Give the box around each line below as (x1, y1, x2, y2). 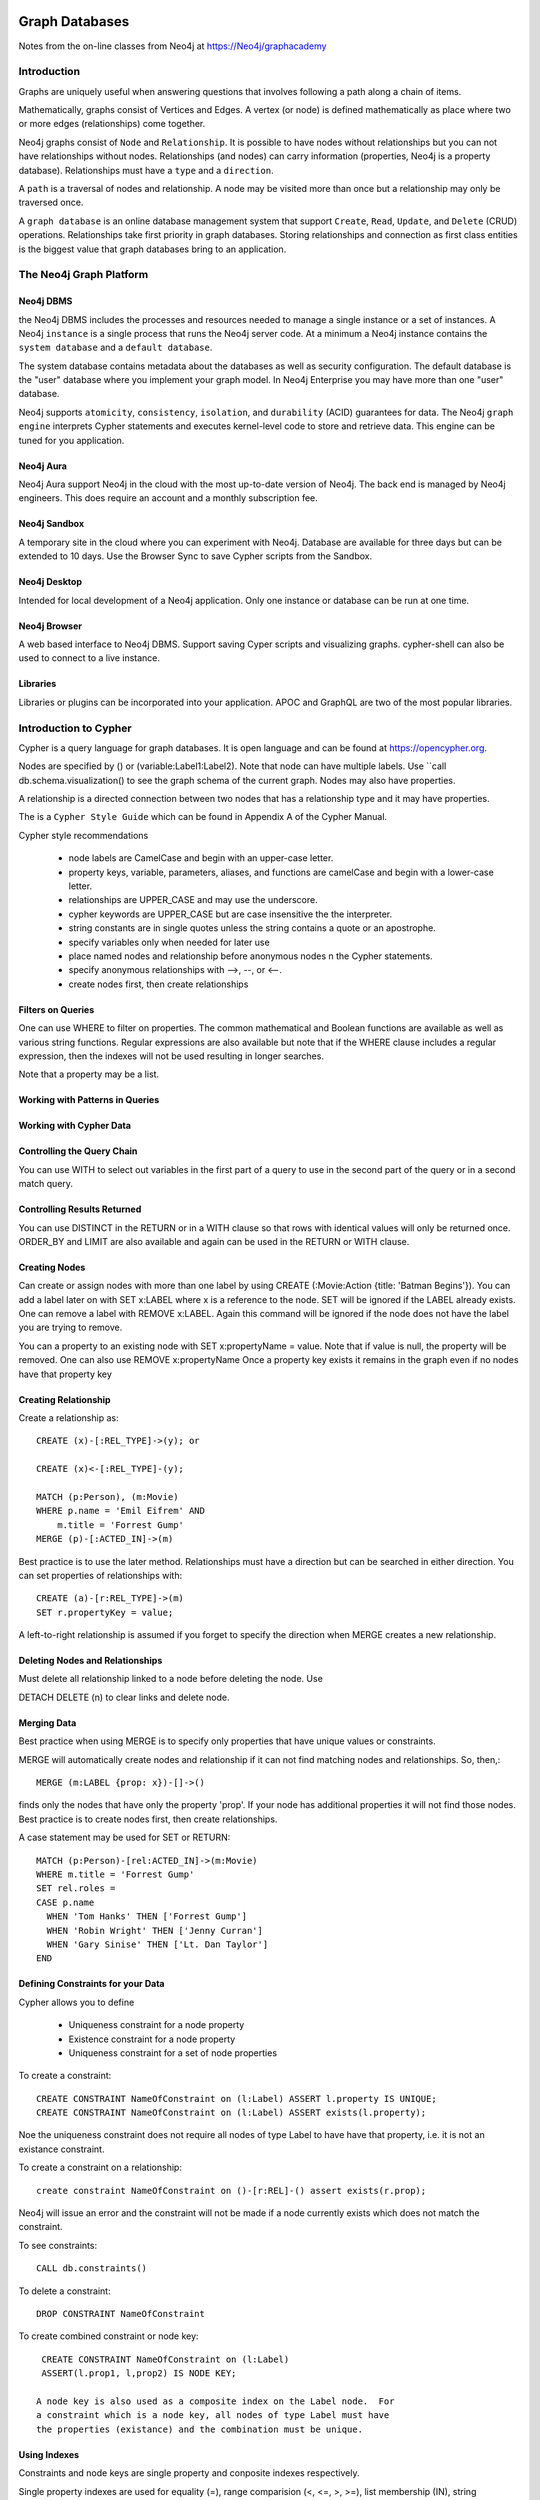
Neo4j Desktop (18, 576, 82, 588)
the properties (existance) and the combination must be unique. (36, 2423, 364, 2435)
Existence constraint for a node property (68, 2033, 236, 2045)
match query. (18, 1178, 74, 1190)
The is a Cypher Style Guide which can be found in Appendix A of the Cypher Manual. (18, 811, 388, 823)
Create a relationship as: (18, 1412, 119, 1424)
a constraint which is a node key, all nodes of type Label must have (36, 2410, 390, 2421)
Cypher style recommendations (18, 829, 149, 841)
